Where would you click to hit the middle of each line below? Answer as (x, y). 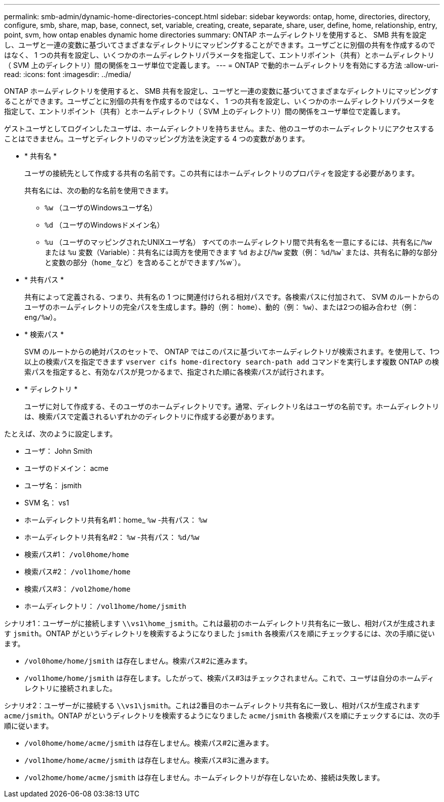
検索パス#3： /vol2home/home (78, 589)
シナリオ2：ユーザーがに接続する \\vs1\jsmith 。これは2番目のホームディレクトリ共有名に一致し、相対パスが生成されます (212, 705)
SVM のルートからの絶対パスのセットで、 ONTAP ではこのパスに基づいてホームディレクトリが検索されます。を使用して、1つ (232, 352)
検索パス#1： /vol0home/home (77, 554)
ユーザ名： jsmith (53, 485)
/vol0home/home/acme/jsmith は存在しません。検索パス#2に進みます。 (149, 743)
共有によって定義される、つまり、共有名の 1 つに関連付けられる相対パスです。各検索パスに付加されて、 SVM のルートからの (232, 297)
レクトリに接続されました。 (70, 688)
